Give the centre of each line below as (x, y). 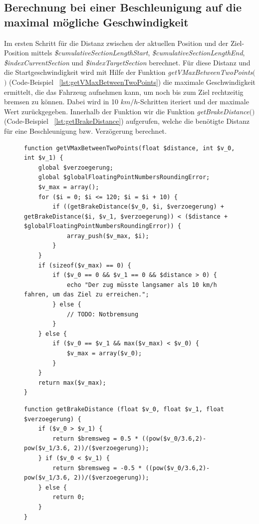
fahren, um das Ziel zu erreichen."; (87, 295)
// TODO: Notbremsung (103, 314)
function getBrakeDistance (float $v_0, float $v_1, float (124, 409)
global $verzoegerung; (76, 167)
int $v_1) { (44, 158)
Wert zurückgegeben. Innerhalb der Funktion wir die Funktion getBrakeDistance (127, 111)
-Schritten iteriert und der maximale (193, 102)
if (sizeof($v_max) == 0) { (85, 265)
